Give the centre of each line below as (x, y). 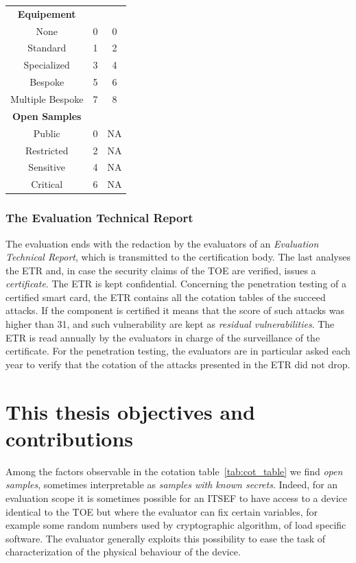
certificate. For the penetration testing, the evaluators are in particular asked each (178, 351)
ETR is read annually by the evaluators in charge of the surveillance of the (163, 337)
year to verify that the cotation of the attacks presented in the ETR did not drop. (178, 364)
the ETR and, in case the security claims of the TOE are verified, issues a (161, 270)
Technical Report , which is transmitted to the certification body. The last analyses (178, 257)
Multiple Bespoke (47, 98)
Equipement (47, 13)
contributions (70, 438)
